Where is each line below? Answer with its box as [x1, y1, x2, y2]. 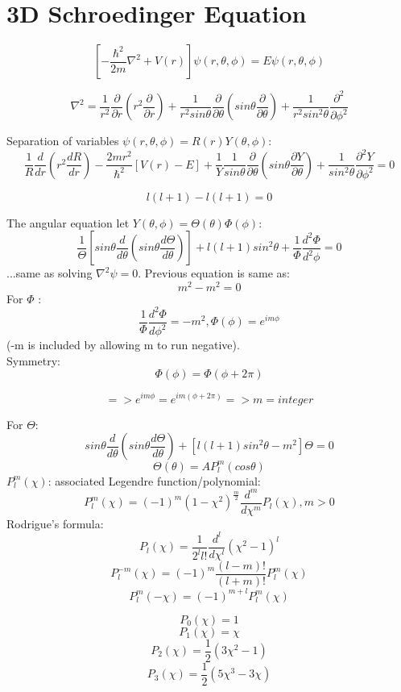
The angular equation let [6, 214, 130, 231]
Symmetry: [6, 352, 60, 369]
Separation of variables [6, 132, 119, 149]
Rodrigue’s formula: [6, 515, 104, 532]
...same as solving [6, 265, 93, 281]
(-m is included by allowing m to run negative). [6, 336, 240, 353]
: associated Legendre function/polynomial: [48, 472, 261, 489]
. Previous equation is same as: [138, 265, 290, 281]
